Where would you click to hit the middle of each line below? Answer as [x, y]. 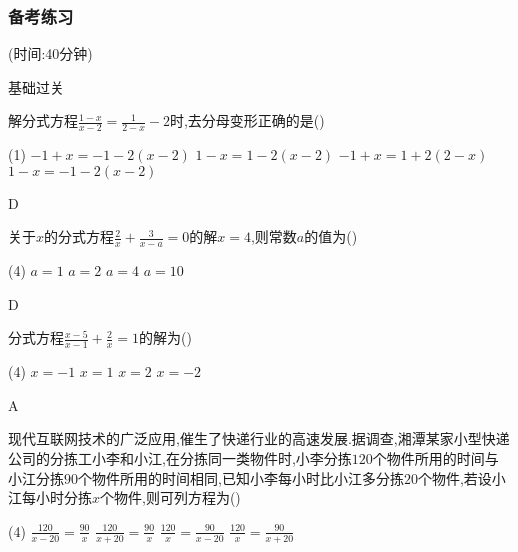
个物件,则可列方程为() [170, 497]
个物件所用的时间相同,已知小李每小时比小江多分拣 [241, 477]
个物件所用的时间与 [435, 458]
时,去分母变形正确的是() [247, 120]
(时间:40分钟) [50, 53]
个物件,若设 [454, 477]
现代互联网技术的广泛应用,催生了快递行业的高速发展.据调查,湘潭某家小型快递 [259, 438]
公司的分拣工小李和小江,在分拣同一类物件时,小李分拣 [180, 458]
